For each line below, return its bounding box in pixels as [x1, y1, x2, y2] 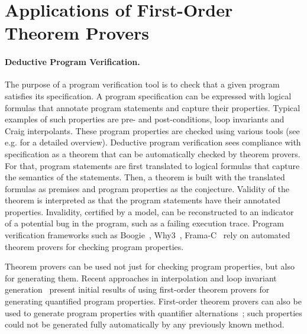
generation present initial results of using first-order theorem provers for [5, 283, 270, 296]
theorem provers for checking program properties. [5, 240, 184, 252]
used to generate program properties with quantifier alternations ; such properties [5, 306, 302, 319]
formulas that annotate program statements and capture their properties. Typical [5, 101, 300, 114]
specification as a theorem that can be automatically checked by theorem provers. [5, 147, 300, 160]
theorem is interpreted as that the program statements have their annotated [5, 194, 281, 206]
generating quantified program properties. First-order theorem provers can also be [5, 295, 302, 307]
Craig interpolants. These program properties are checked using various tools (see [5, 124, 300, 137]
